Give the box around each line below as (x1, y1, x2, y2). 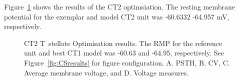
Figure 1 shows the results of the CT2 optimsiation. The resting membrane (4, 1, 235, 11)
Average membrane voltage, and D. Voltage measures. (24, 67, 189, 77)
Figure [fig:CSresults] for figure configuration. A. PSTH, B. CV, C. (24, 57, 230, 67)
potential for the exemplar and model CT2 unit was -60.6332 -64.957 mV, (4, 11, 229, 21)
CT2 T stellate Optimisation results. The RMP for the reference (24, 37, 222, 48)
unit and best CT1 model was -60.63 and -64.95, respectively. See (24, 47, 224, 58)
